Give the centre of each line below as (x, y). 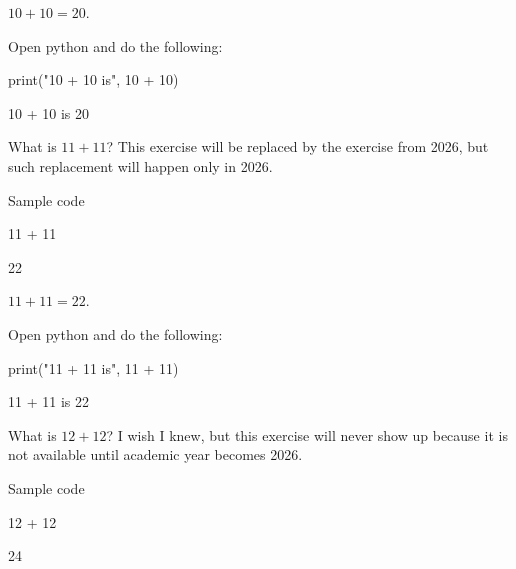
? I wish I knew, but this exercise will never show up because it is (307, 434)
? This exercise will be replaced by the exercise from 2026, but (297, 146)
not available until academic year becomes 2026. (155, 454)
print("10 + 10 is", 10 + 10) (93, 79)
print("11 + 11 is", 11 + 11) (93, 367)
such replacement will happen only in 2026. (140, 165)
